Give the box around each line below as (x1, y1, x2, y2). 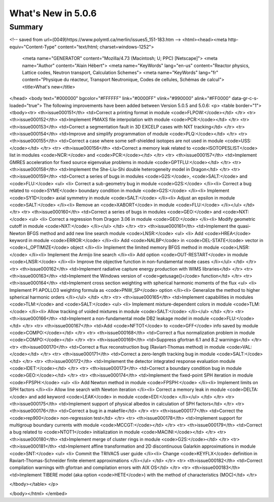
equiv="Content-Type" (9, 44, 57, 50)
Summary (9, 22, 43, 31)
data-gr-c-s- (231, 95, 259, 102)
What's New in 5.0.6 (9, 8, 97, 19)
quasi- (237, 223, 251, 229)
